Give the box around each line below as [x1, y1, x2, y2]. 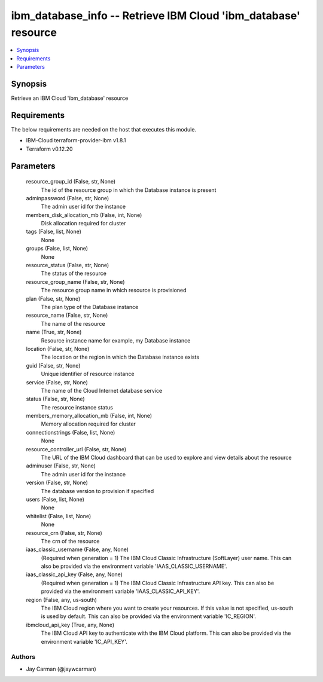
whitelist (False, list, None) [26, 512, 92, 519]
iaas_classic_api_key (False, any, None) [26, 571, 123, 578]
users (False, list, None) [26, 496, 85, 503]
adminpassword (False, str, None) [26, 194, 109, 201]
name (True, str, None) [26, 329, 82, 336]
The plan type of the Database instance [41, 303, 139, 310]
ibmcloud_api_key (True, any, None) [26, 621, 115, 628]
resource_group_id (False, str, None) [26, 178, 116, 185]
